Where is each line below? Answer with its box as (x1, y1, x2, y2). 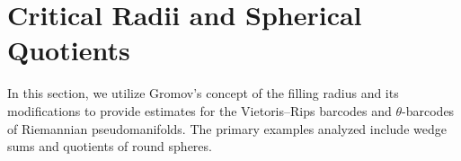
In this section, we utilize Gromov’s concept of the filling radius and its (7, 84, 399, 103)
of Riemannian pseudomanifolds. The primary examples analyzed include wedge (7, 119, 447, 138)
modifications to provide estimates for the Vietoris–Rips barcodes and (7, 101, 392, 120)
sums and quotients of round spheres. (7, 137, 212, 156)
